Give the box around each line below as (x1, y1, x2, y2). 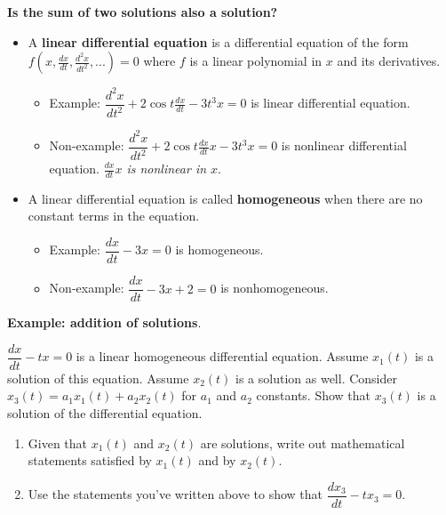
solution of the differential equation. (7, 403, 203, 422)
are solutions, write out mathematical (200, 433, 405, 452)
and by (198, 451, 236, 470)
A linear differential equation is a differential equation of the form (28, 32, 409, 51)
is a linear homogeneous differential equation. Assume (76, 347, 369, 366)
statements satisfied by (28, 451, 152, 470)
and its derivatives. (337, 52, 441, 70)
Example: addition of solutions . (7, 313, 202, 332)
